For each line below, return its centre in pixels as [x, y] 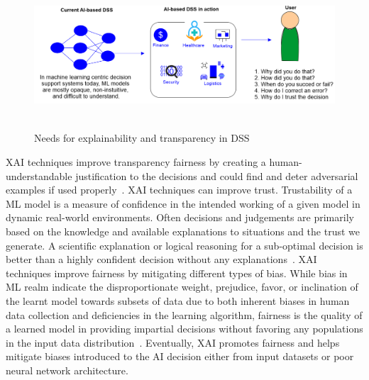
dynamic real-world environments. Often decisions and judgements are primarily [180, 217]
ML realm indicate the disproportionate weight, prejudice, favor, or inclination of [182, 287]
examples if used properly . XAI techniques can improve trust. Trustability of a [179, 190]
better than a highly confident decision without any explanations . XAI [161, 259]
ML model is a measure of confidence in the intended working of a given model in [183, 203]
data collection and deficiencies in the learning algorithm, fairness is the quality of [184, 314]
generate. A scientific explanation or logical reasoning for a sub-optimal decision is [184, 245]
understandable [39, 175]
